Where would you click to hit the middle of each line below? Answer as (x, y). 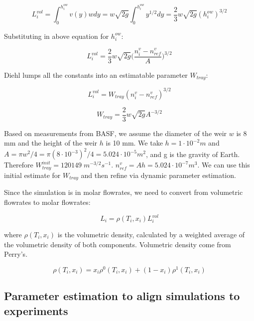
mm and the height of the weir (51, 143)
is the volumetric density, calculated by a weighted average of (151, 235)
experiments (36, 310)
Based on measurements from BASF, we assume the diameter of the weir (116, 133)
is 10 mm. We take (134, 143)
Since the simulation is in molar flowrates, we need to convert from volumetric (124, 192)
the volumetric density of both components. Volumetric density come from (118, 244)
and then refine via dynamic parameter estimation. (158, 175)
